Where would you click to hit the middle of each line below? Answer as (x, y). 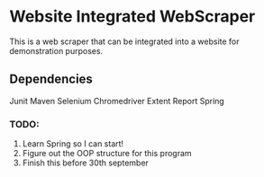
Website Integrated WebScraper (132, 17)
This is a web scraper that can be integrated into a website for (125, 41)
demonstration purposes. (56, 50)
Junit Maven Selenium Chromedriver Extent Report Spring (117, 101)
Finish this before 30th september (85, 163)
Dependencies (51, 80)
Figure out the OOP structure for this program (107, 154)
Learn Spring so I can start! (73, 144)
